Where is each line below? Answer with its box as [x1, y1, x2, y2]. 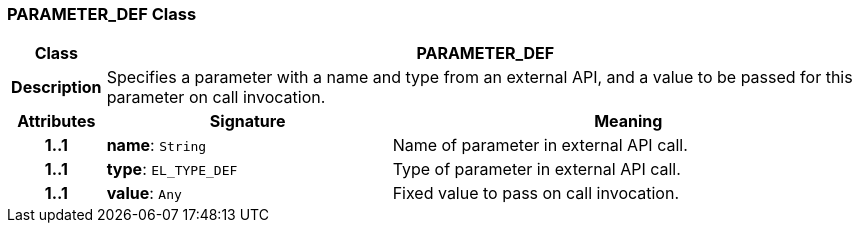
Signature [209, 111, 286, 132]
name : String [106, 135, 207, 156]
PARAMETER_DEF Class [7, 4, 197, 24]
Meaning [594, 111, 663, 132]
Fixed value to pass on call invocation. [392, 183, 680, 204]
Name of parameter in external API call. [392, 135, 688, 156]
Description [11, 77, 102, 98]
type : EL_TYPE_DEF [106, 159, 238, 180]
